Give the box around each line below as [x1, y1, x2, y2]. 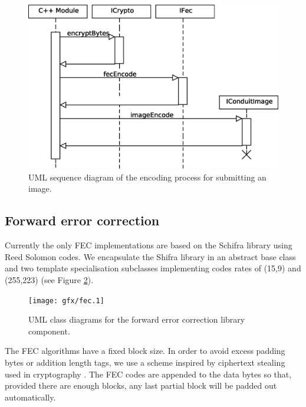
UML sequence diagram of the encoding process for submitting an [28, 170, 266, 183]
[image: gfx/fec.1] [28, 296, 104, 305]
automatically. [5, 390, 56, 403]
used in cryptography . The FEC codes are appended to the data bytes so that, [5, 367, 292, 380]
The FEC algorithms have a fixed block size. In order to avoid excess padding [5, 344, 285, 357]
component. [28, 324, 70, 337]
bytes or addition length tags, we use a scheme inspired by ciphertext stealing [5, 356, 285, 369]
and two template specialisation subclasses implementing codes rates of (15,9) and [5, 262, 301, 274]
